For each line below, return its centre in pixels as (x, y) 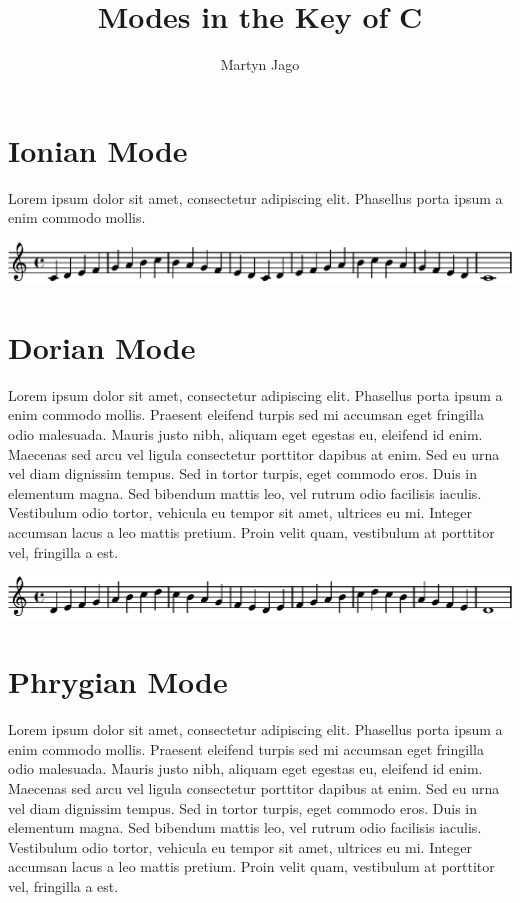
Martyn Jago (260, 64)
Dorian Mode (102, 346)
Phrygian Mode (118, 681)
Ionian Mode (98, 149)
